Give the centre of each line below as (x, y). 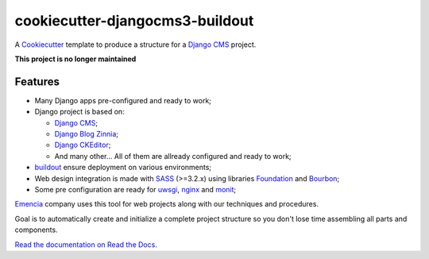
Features (37, 81)
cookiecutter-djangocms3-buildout (134, 21)
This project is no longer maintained (75, 59)
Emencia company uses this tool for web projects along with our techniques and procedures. (167, 204)
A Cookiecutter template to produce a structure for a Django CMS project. (135, 44)
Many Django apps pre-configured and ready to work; (123, 100)
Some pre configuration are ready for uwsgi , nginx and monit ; (135, 189)
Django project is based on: (79, 112)
